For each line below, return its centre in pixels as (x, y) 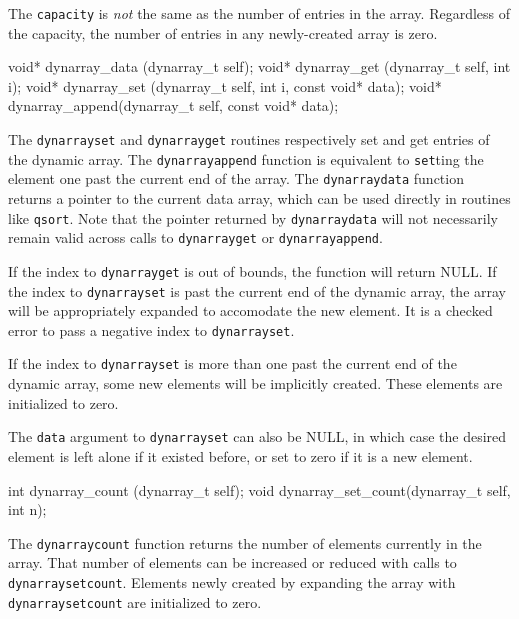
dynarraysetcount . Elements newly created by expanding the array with (232, 582)
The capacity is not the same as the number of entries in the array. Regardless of (259, 13)
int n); (27, 509)
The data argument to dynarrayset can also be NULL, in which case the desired (257, 436)
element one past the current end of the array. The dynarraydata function (236, 178)
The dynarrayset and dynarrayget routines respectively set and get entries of (249, 139)
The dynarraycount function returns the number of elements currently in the (245, 542)
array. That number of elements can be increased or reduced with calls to (232, 562)
